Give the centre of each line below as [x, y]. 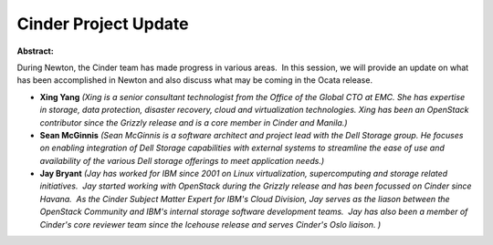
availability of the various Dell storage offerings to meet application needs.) [182, 160]
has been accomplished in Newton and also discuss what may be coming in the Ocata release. [195, 80]
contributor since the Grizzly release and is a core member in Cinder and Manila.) [194, 122]
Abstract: [35, 51]
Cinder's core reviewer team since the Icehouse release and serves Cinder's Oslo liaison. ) [210, 224]
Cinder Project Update [103, 24]
